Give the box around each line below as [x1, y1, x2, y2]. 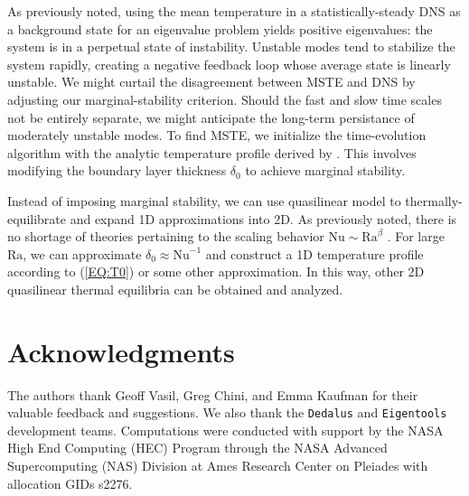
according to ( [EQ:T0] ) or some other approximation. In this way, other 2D [7, 262, 425, 281]
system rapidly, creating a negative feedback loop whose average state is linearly [7, 54, 451, 73]
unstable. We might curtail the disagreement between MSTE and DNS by [7, 72, 416, 91]
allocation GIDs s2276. [7, 473, 133, 492]
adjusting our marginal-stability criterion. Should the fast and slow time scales [7, 89, 442, 108]
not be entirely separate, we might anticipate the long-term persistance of [7, 108, 415, 126]
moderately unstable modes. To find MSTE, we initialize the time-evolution [7, 126, 427, 145]
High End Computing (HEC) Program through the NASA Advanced [7, 438, 388, 457]
